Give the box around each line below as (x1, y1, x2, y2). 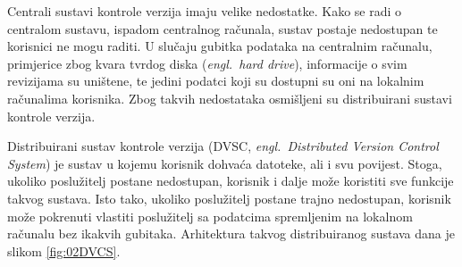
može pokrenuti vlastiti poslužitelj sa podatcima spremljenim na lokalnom (7, 206, 413, 225)
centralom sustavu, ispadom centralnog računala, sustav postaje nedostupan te (7, 19, 438, 38)
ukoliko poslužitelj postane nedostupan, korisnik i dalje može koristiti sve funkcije (7, 171, 454, 190)
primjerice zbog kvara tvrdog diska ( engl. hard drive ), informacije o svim (7, 54, 407, 72)
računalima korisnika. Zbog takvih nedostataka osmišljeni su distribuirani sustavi (7, 88, 452, 107)
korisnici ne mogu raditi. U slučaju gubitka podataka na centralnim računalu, (7, 37, 433, 55)
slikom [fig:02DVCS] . (7, 241, 121, 260)
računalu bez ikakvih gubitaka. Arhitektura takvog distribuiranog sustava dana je (7, 224, 456, 243)
